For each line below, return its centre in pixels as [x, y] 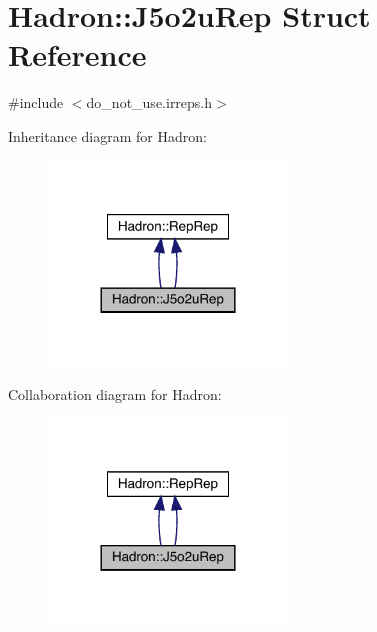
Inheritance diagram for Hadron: [107, 135]
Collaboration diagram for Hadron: [115, 393]
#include [36, 102]
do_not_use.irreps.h [149, 102]
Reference [77, 54]
